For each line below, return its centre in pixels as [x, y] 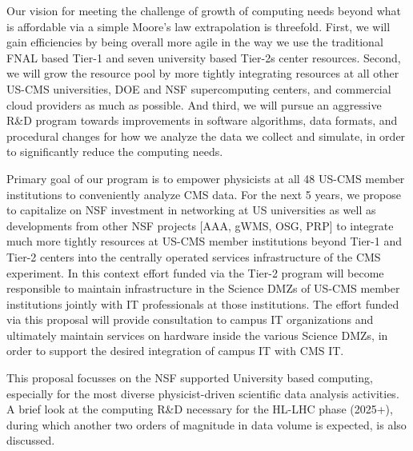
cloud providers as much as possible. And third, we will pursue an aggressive [194, 104]
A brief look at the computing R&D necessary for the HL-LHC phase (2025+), [200, 409]
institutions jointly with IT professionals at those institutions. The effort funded [203, 303]
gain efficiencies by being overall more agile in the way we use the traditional [195, 42]
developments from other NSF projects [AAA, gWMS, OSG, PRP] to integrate [200, 225]
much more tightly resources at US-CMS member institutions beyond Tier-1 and [204, 241]
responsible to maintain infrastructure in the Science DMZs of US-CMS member [203, 288]
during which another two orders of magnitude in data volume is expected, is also [206, 424]
